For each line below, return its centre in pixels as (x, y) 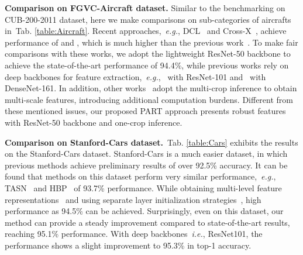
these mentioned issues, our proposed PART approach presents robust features (145, 111)
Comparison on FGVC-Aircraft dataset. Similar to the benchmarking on (145, 8)
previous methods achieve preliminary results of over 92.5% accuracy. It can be (146, 165)
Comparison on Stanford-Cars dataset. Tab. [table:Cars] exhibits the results (151, 142)
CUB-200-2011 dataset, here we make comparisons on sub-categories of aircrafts (148, 19)
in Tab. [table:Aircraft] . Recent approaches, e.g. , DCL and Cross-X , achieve (146, 31)
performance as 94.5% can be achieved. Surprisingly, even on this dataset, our (144, 211)
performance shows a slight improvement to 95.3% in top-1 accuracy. (128, 245)
